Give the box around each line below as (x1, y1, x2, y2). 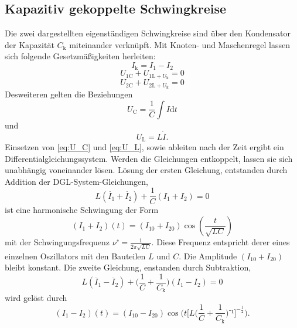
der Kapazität (5, 38, 54, 50)
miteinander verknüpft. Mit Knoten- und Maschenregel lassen (69, 38, 290, 50)
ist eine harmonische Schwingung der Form (5, 204, 159, 216)
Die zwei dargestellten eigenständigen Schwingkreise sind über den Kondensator (5, 27, 291, 39)
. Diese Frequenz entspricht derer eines (151, 236, 290, 248)
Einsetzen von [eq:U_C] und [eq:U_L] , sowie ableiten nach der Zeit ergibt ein (5, 141, 284, 153)
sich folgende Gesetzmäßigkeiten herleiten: (5, 50, 156, 62)
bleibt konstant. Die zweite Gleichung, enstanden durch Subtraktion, (5, 261, 251, 273)
